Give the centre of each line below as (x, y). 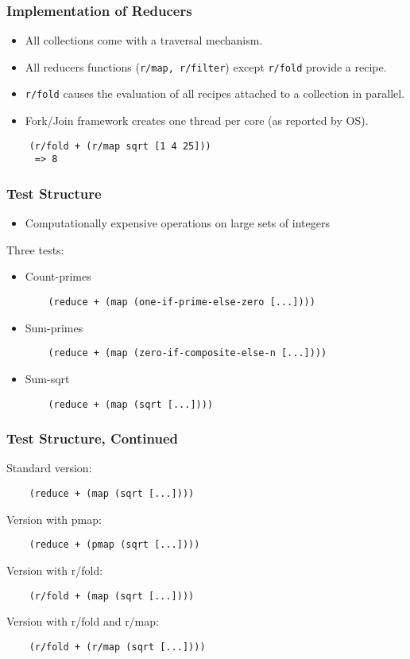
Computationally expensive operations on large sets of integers (177, 223)
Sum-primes (54, 327)
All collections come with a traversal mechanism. (144, 40)
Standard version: (49, 468)
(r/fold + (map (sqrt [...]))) (112, 596)
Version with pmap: (54, 519)
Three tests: (35, 249)
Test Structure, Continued (93, 438)
